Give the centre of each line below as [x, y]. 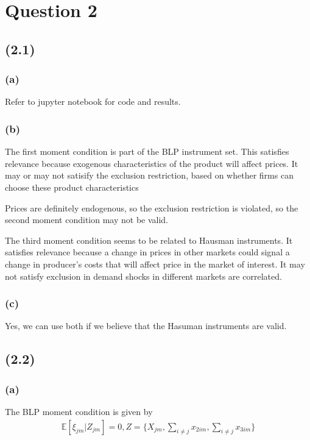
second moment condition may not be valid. [87, 220]
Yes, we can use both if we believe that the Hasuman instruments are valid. [146, 326]
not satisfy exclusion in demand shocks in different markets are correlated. [143, 276]
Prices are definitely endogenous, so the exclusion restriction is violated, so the [152, 208]
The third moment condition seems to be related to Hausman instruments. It [149, 240]
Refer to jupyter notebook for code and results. [93, 101]
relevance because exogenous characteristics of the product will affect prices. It [152, 163]
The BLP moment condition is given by [79, 411]
